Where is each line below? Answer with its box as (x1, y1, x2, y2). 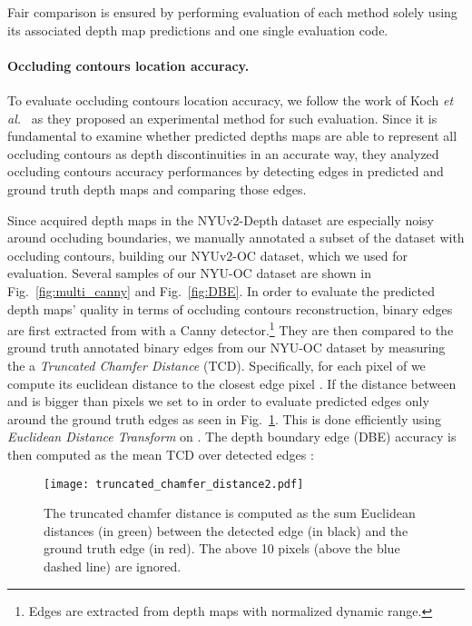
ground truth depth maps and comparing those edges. (7, 179, 307, 198)
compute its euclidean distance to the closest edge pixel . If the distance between (7, 373, 457, 392)
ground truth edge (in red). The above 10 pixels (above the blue (44, 539, 400, 558)
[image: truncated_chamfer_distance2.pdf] (44, 477, 304, 491)
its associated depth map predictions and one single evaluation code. (7, 20, 388, 39)
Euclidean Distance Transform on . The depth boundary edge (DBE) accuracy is (7, 427, 457, 446)
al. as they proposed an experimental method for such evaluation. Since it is (7, 108, 438, 127)
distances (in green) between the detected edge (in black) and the (44, 521, 408, 540)
